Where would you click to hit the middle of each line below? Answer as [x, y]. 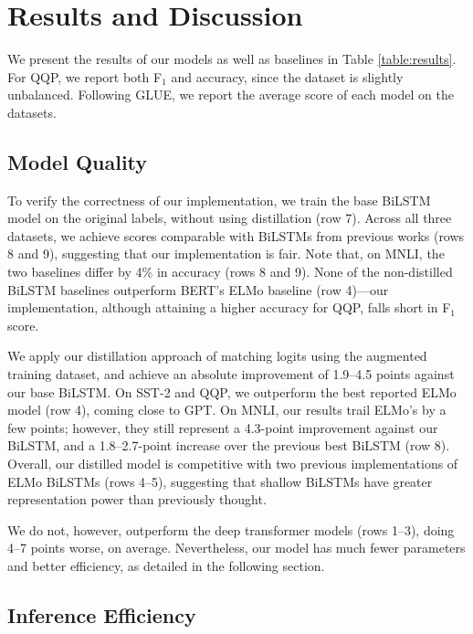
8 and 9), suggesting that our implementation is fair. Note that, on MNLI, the [226, 254]
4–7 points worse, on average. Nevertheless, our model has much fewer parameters [236, 548]
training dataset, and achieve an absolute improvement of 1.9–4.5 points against [231, 374]
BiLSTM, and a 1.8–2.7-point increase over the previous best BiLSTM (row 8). [229, 445]
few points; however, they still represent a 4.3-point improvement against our [223, 427]
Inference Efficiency [102, 614]
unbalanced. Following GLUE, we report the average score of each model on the [231, 95]
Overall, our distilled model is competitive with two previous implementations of [233, 464]
